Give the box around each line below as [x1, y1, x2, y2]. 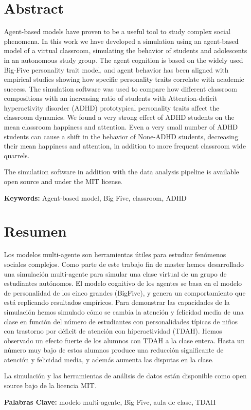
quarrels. [4, 150, 30, 160]
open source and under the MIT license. [4, 176, 123, 186]
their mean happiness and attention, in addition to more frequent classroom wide [4, 141, 246, 151]
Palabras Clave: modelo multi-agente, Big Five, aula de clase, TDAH [4, 396, 216, 407]
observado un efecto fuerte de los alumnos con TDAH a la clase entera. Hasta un [4, 335, 245, 345]
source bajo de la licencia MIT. [4, 380, 96, 391]
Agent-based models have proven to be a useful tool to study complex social [4, 26, 231, 37]
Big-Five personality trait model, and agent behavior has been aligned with [4, 64, 229, 75]
